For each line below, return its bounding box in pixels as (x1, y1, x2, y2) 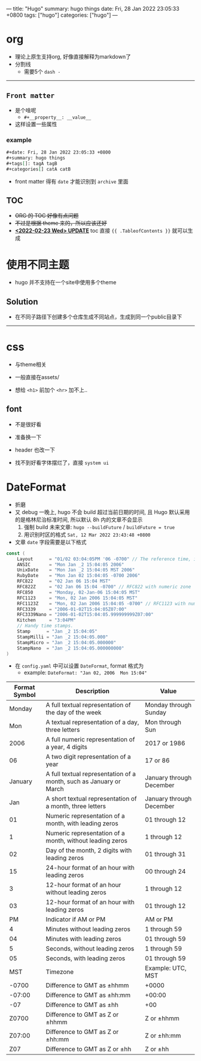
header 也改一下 (14, 446, 56, 453)
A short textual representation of (45, 795, 137, 803)
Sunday (145, 708, 166, 717)
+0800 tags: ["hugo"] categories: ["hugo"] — (6, 11, 118, 19)
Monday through (145, 701, 192, 710)
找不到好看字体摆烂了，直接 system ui (14, 459, 109, 466)
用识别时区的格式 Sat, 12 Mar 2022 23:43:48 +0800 (23, 531, 151, 538)
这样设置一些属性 (14, 120, 57, 128)
